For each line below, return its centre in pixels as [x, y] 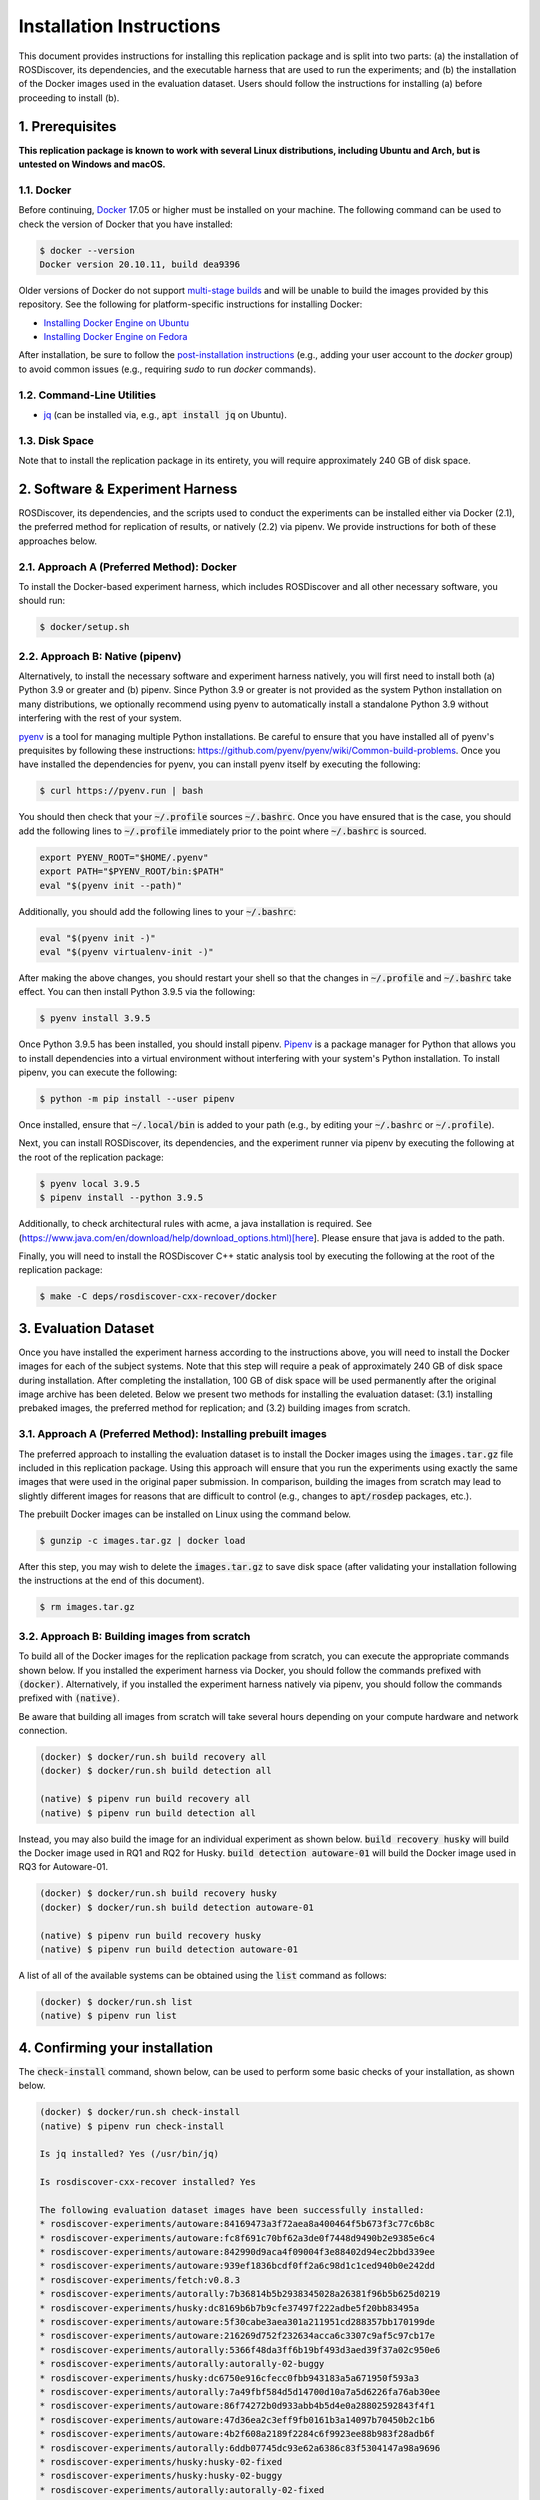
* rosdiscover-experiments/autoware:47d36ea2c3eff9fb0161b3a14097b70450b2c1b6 [237, 2419]
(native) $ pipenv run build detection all [148, 1813]
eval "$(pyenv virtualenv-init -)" [126, 951]
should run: [42, 601]
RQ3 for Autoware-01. [63, 1867]
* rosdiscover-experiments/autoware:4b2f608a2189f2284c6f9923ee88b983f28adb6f [237, 2434]
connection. [43, 1731]
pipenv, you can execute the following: [98, 1072]
